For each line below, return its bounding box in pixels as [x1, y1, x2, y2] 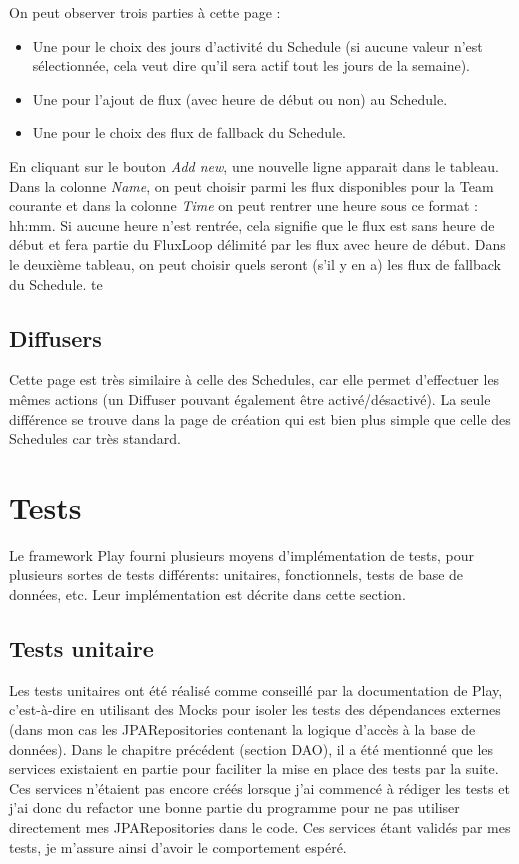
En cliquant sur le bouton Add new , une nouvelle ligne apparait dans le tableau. [9, 155, 499, 176]
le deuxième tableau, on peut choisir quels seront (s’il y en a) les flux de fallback [9, 253, 501, 274]
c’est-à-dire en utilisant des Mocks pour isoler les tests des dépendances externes [9, 699, 501, 720]
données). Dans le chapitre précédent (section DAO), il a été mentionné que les [9, 738, 494, 759]
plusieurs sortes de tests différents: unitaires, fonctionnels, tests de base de [9, 564, 464, 585]
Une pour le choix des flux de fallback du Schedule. [32, 122, 346, 143]
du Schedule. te [9, 273, 103, 294]
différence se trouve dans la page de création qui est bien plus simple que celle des [9, 408, 511, 429]
